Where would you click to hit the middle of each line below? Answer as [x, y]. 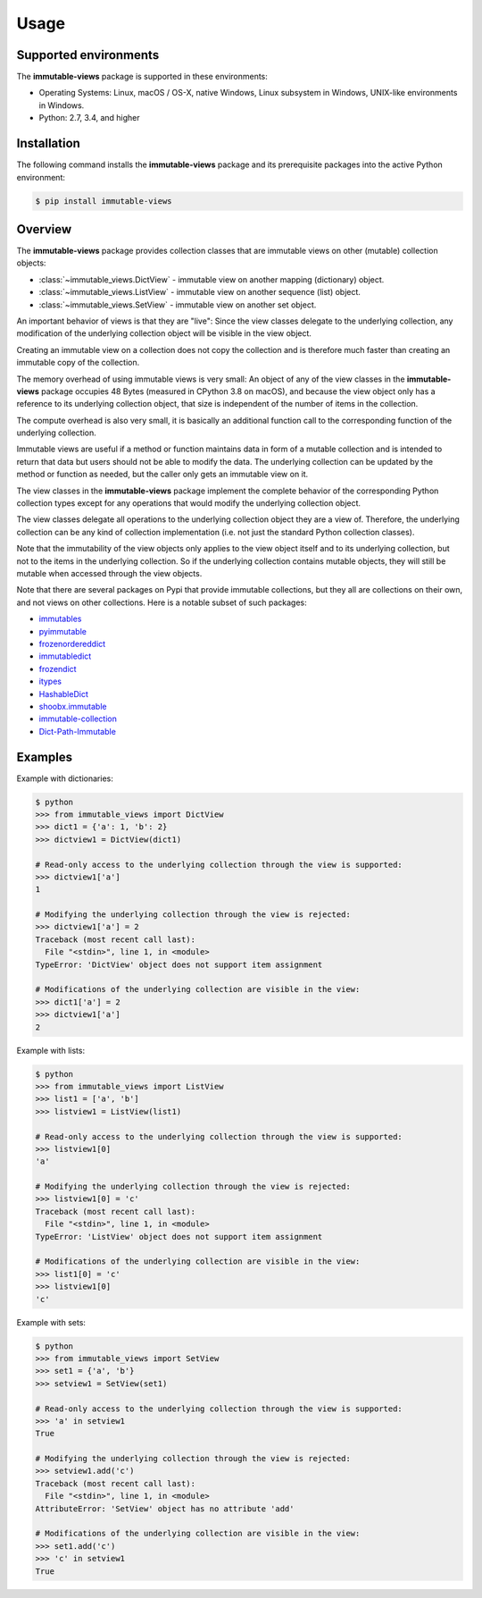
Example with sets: [51, 1322]
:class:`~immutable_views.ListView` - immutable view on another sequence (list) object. [200, 292]
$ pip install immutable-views [104, 201]
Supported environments [88, 55]
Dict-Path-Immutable [77, 731]
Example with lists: [50, 1050]
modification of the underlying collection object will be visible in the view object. [164, 333]
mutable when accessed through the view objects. [109, 573]
